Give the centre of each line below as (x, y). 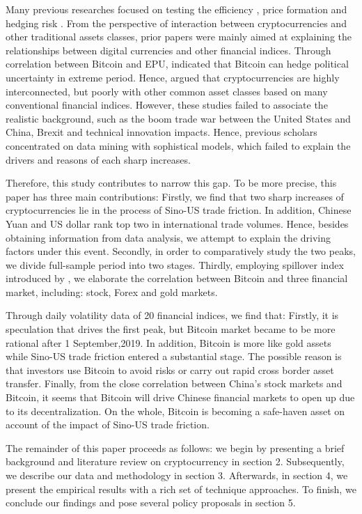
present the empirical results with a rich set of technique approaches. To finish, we (181, 489)
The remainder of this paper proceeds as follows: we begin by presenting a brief (175, 447)
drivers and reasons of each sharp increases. (98, 159)
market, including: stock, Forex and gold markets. (112, 291)
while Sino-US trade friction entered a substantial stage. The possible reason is (174, 356)
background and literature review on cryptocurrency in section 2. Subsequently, (175, 461)
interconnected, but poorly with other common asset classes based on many (167, 91)
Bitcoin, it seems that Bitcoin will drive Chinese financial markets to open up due (180, 397)
